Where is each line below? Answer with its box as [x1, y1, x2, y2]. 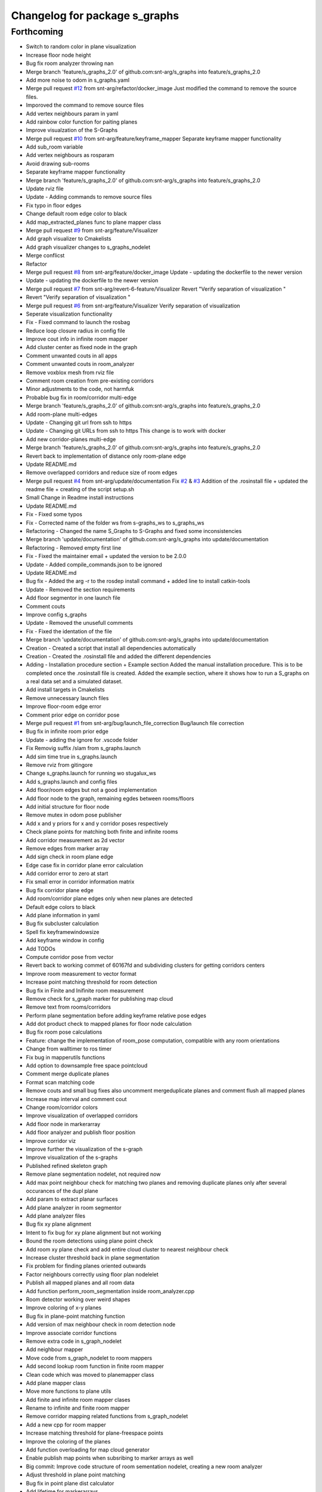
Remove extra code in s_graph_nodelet [26, 1337, 122, 1345]
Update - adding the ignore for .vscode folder [26, 736, 138, 743]
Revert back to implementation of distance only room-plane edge [26, 452, 186, 460]
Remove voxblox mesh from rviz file [26, 369, 114, 376]
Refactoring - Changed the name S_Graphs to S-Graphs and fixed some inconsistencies [26, 528, 242, 535]
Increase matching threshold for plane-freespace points [26, 1429, 163, 1436]
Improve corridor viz [26, 1137, 76, 1144]
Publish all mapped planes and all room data [26, 1279, 135, 1286]
